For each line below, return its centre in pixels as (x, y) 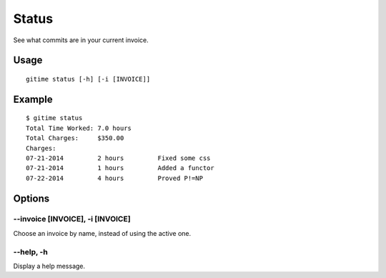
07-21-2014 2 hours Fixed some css (118, 158)
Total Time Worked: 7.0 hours (79, 128)
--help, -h (30, 252)
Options (31, 198)
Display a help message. (49, 266)
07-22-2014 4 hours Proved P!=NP (115, 178)
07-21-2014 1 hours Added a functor (120, 168)
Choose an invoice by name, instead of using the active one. (102, 233)
